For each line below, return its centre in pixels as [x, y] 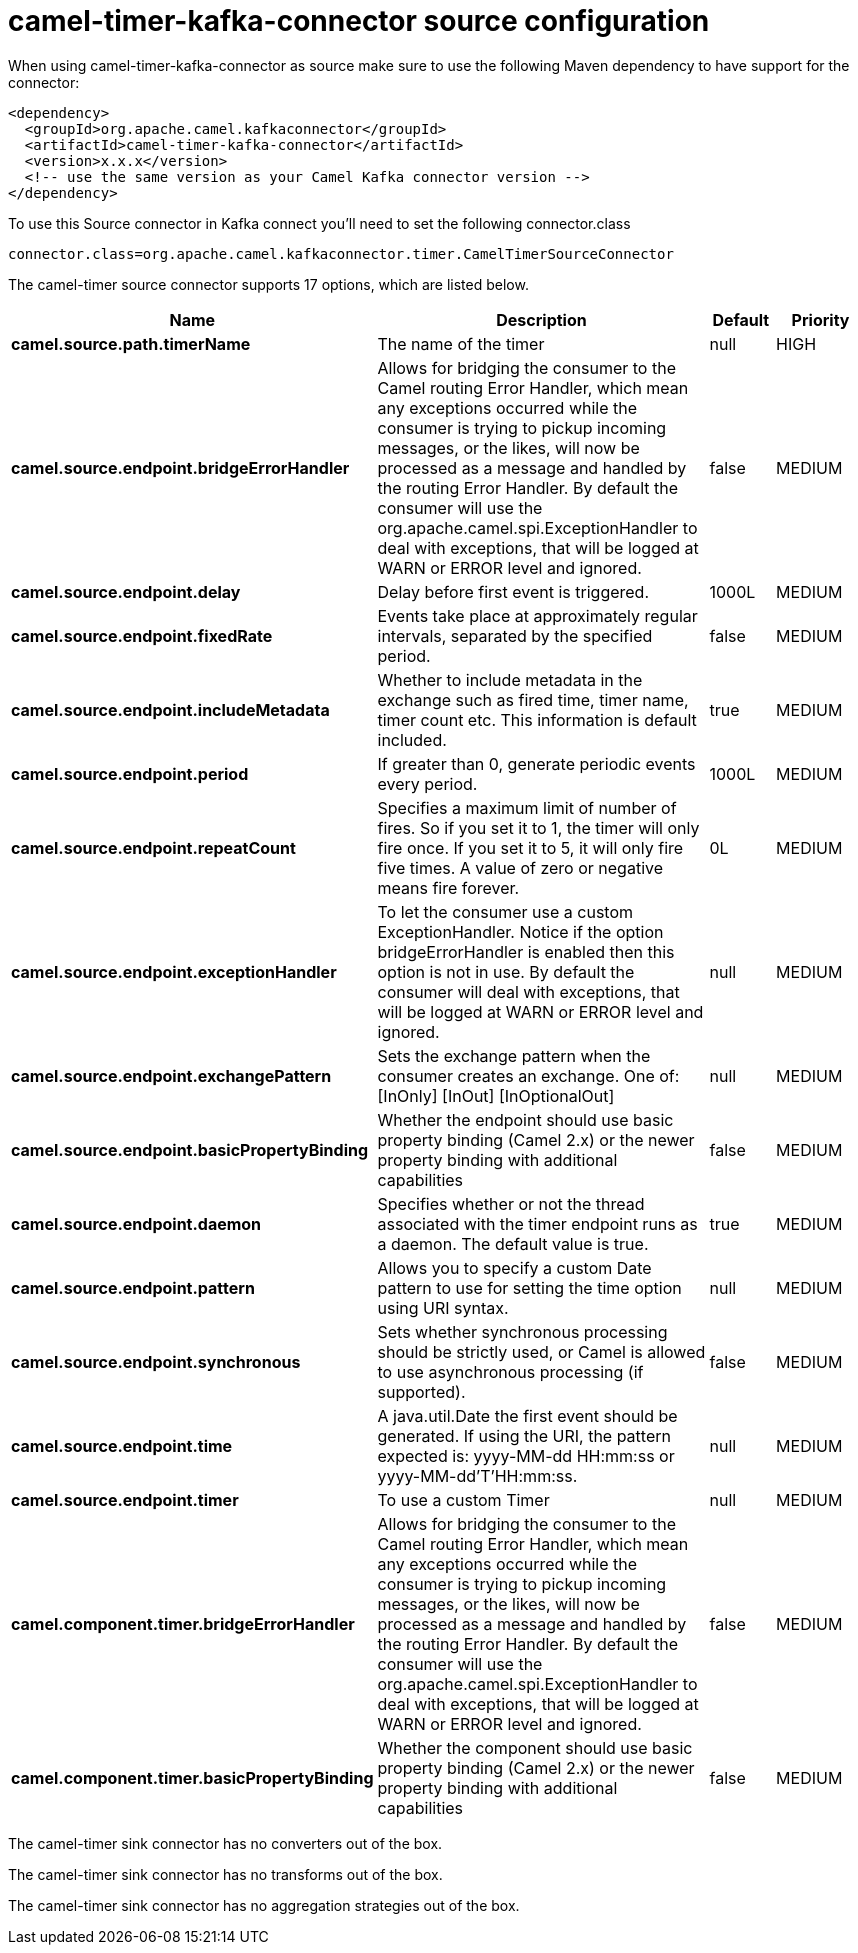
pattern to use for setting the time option [529, 1287]
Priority [820, 319]
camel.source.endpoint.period [130, 773]
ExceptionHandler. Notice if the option [520, 931]
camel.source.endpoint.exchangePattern [171, 1075]
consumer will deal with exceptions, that [528, 991]
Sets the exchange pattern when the [514, 1055]
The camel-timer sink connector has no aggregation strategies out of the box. [264, 1905]
